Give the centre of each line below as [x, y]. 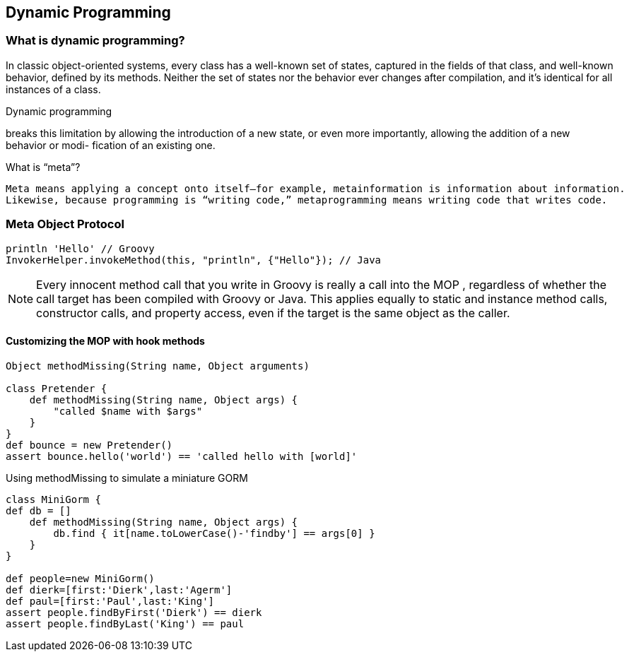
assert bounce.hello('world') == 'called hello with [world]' [182, 456]
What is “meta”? [43, 167]
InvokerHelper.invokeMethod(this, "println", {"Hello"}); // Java [194, 260]
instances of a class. [53, 89]
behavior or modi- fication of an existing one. [111, 145]
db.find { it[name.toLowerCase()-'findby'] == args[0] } [214, 533]
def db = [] [39, 510]
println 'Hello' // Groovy [80, 248]
